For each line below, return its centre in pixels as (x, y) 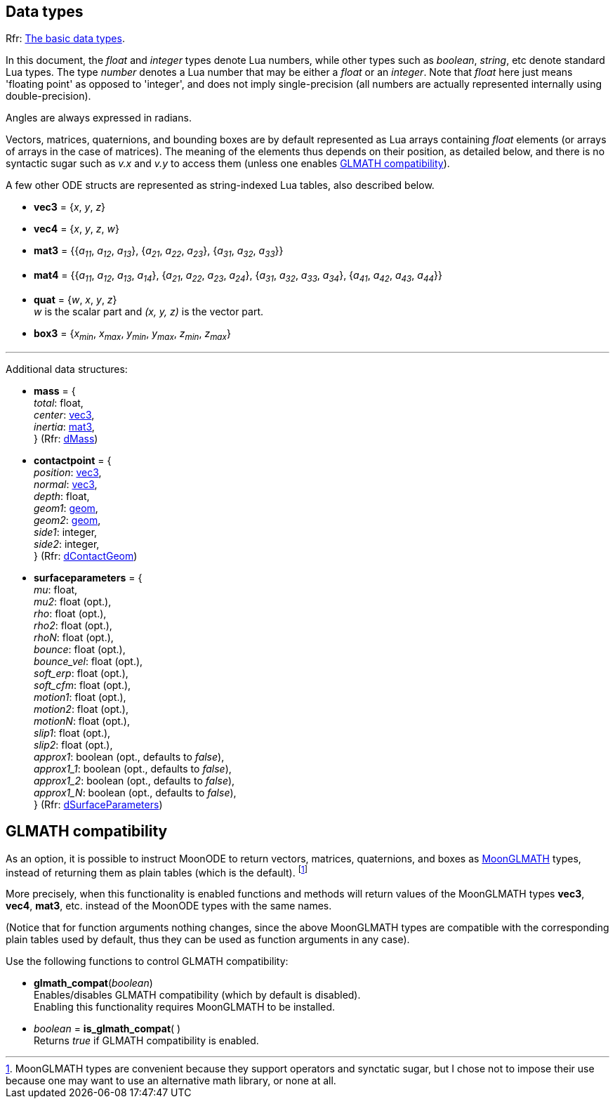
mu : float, (56, 589)
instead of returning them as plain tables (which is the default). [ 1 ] (157, 871)
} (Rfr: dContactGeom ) (86, 556)
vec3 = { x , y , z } (70, 207)
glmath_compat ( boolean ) (93, 983)
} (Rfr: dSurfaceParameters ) (98, 804)
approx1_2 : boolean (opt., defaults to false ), (134, 780)
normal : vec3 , (66, 484)
